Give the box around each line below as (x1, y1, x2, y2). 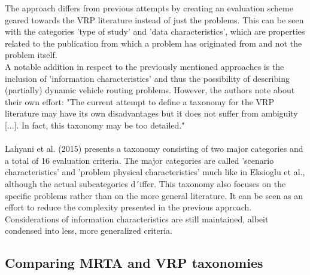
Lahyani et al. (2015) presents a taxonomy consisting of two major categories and (5, 142, 303, 155)
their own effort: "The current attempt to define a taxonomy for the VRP (5, 95, 274, 108)
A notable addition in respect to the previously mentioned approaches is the (5, 60, 284, 72)
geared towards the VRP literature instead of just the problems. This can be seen (5, 13, 304, 26)
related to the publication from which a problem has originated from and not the (5, 36, 302, 49)
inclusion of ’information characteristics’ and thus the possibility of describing (5, 72, 290, 84)
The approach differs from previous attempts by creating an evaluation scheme (5, 2, 293, 14)
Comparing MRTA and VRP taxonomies (5, 253, 263, 272)
